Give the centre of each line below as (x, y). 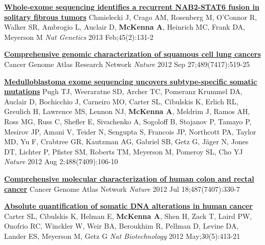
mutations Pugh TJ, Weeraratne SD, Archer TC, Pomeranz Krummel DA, (123, 91)
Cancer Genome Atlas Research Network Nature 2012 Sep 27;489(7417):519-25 (127, 64)
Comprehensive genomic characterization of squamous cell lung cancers (132, 54)
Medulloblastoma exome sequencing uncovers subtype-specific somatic (131, 81)
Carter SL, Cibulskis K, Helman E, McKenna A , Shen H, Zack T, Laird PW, (128, 216)
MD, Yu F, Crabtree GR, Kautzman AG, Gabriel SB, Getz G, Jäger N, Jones (126, 141)
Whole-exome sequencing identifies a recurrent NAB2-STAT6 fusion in (132, 7)
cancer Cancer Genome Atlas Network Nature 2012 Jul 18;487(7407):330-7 (122, 188)
